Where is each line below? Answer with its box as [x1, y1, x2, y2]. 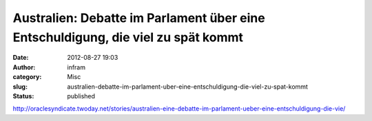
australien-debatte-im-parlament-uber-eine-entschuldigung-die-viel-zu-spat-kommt [67, 82, 308, 91]
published [67, 91, 96, 100]
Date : [12, 54, 29, 62]
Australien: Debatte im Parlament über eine [12, 10, 265, 25]
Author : [12, 63, 36, 71]
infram [67, 63, 86, 71]
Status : [12, 91, 34, 100]
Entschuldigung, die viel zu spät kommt [12, 30, 244, 45]
